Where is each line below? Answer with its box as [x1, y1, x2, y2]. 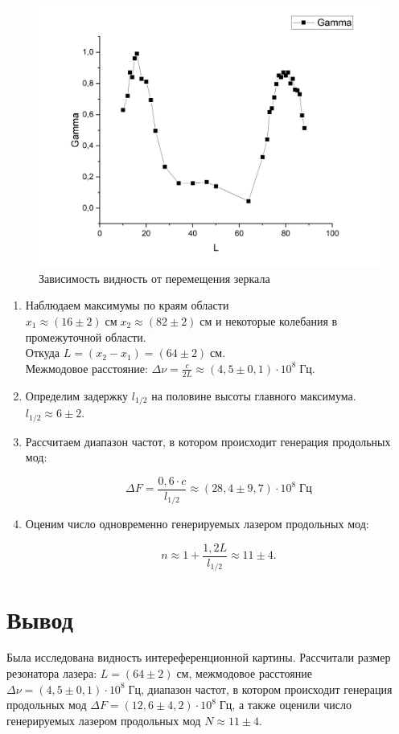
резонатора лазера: [6, 665, 97, 682]
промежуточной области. [25, 328, 146, 345]
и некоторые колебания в [216, 312, 338, 329]
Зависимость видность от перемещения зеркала [39, 269, 270, 286]
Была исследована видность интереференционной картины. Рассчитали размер [6, 649, 391, 666]
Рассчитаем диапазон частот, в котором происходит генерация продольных [25, 433, 391, 449]
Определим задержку [25, 387, 129, 404]
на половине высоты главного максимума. [151, 387, 356, 404]
